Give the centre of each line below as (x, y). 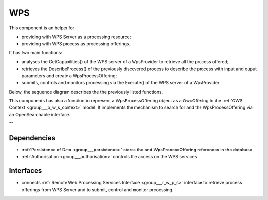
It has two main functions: (35, 52)
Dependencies (32, 138)
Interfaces (26, 171)
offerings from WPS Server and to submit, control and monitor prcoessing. (98, 189)
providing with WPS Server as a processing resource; (76, 37)
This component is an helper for (42, 28)
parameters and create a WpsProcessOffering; (69, 75)
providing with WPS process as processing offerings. (76, 44)
